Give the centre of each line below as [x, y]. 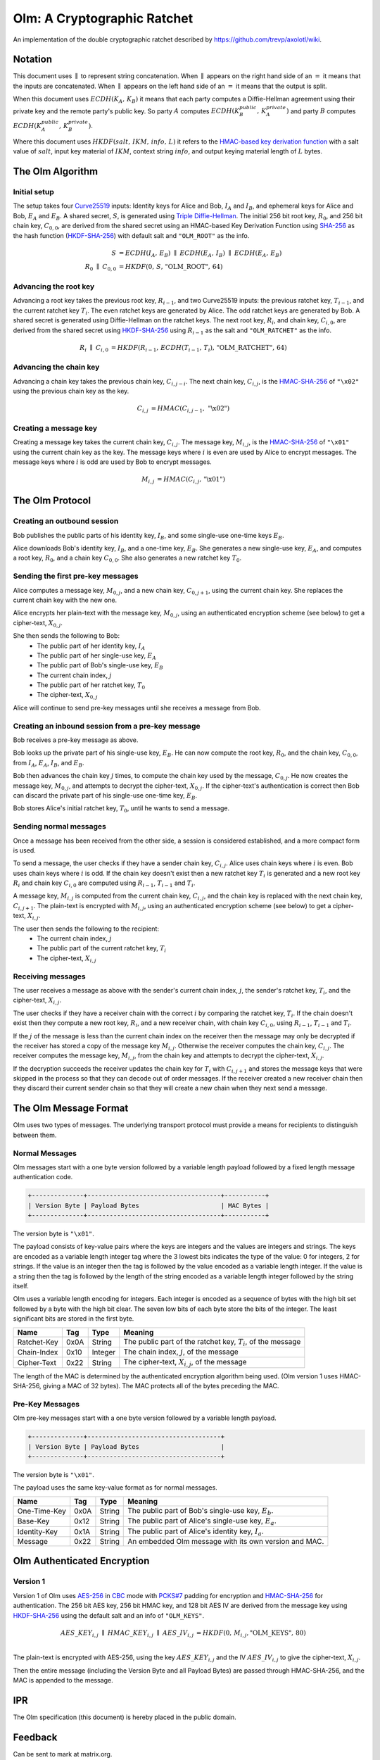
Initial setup [33, 191]
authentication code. [43, 1177]
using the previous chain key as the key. [71, 391]
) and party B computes [321, 111]
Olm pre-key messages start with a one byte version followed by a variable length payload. [145, 1418]
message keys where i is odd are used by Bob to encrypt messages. [113, 462]
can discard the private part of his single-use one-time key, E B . [105, 796]
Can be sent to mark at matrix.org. [63, 1754]
